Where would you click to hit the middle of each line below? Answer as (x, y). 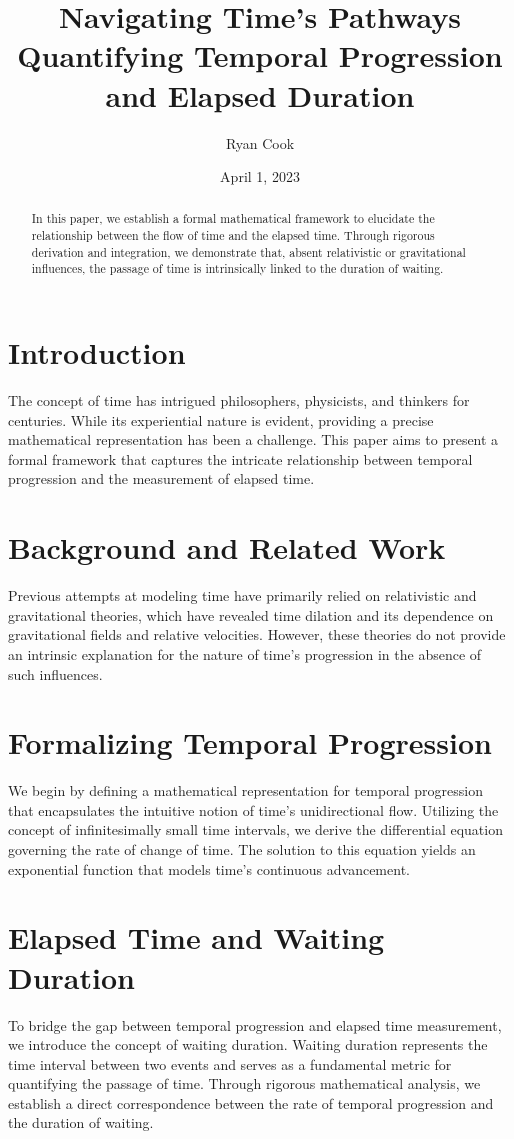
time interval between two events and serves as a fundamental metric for (230, 1063)
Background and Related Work (227, 547)
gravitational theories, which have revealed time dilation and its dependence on (251, 614)
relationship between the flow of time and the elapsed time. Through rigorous (233, 235)
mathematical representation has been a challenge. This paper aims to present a (253, 439)
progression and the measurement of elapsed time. (161, 478)
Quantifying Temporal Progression (260, 55)
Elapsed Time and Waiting (196, 937)
